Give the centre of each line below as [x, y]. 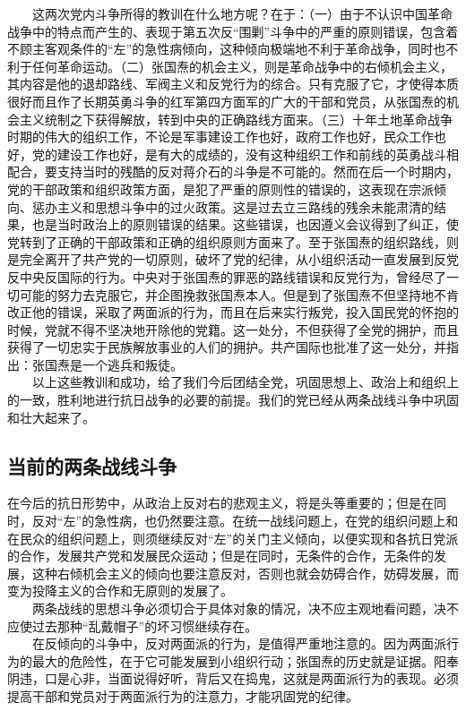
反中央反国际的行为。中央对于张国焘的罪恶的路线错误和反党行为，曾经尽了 [227, 276]
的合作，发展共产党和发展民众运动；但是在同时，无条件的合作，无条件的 [220, 556]
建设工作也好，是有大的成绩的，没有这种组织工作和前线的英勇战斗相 [258, 154]
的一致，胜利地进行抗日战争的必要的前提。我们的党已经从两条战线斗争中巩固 [233, 400]
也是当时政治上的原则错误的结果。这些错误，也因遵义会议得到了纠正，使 [245, 224]
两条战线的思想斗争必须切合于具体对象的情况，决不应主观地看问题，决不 [245, 608]
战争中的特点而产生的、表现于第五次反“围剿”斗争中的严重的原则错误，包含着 [233, 31]
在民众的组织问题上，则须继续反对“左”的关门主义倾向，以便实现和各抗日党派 [233, 538]
